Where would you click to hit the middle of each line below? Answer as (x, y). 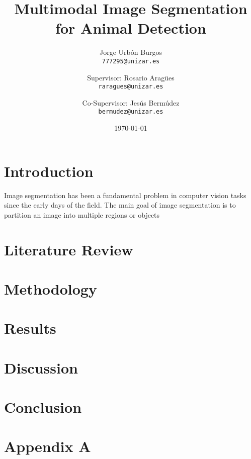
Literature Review (69, 249)
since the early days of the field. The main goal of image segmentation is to (120, 205)
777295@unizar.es (131, 61)
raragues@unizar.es (131, 87)
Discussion (41, 367)
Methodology (51, 288)
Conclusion (43, 407)
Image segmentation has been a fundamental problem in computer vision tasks (125, 195)
